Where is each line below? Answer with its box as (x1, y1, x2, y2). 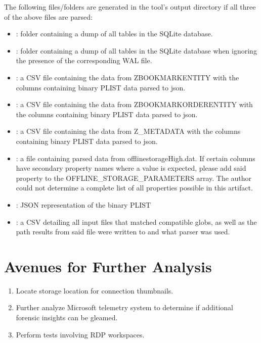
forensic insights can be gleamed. (16, 312, 118, 322)
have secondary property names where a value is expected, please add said (16, 163, 246, 173)
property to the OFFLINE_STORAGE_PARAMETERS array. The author (16, 172, 252, 183)
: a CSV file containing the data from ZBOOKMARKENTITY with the (16, 72, 239, 82)
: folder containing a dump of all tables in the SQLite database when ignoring (16, 45, 257, 56)
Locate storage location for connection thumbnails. (16, 285, 173, 296)
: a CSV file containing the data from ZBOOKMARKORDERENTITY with (16, 99, 253, 110)
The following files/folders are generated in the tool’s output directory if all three (4, 2, 256, 12)
